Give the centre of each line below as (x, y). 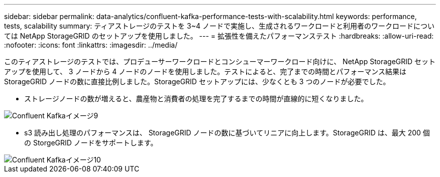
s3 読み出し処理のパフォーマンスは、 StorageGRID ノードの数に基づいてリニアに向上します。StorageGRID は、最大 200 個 (227, 133)
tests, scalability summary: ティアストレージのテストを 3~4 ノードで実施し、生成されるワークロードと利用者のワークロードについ (219, 26)
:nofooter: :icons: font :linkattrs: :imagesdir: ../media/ (91, 45)
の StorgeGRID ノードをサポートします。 (91, 143)
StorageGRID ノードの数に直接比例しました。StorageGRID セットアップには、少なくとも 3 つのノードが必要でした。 (197, 81)
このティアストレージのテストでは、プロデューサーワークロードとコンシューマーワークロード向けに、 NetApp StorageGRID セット (220, 61)
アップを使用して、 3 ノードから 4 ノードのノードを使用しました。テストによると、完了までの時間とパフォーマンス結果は (205, 71)
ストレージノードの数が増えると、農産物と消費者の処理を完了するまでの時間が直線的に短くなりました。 (196, 99)
